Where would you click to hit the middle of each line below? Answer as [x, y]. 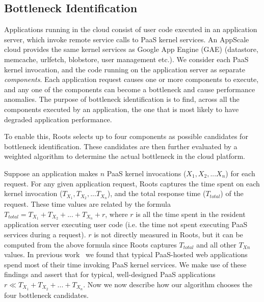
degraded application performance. [58, 119]
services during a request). [45, 235]
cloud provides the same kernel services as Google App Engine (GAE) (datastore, [131, 49]
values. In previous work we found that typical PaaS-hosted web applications [126, 254]
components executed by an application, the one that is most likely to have [122, 109]
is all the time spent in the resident [191, 214]
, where [116, 214]
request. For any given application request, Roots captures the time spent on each [132, 183]
